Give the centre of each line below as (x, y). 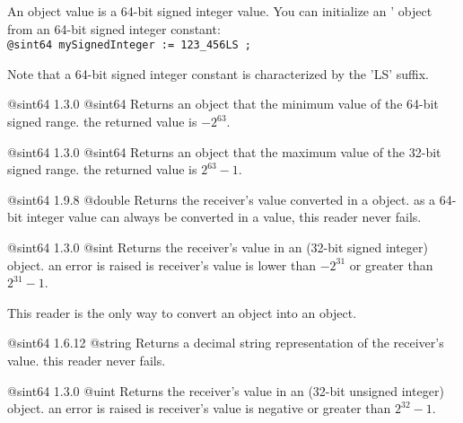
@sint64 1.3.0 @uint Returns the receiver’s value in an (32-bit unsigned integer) (226, 390)
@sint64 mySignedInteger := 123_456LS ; (130, 45)
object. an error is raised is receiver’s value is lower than (162, 264)
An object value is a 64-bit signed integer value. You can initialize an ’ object (220, 11)
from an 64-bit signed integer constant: (114, 28)
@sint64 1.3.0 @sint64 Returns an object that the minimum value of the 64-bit (223, 104)
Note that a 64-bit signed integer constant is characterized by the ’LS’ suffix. (218, 73)
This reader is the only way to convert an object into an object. (182, 312)
